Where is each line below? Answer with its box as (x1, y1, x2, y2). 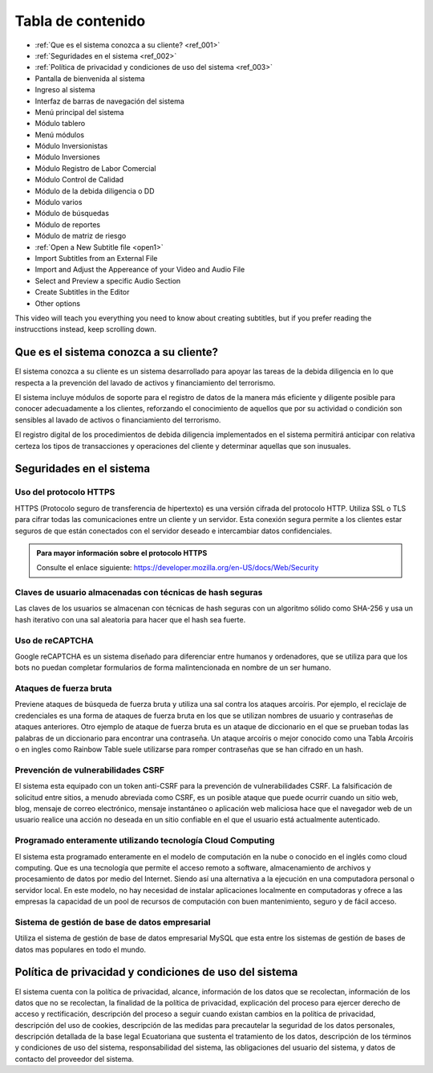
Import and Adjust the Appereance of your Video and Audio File (34, 265, 245, 275)
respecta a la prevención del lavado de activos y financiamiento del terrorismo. (14, 377, 276, 387)
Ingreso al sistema (34, 85, 95, 95)
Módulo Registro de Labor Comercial (34, 163, 156, 173)
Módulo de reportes (34, 219, 100, 229)
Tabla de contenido (14, 12, 146, 30)
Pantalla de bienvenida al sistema (34, 73, 145, 84)
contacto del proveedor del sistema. (14, 1054, 134, 1063)
